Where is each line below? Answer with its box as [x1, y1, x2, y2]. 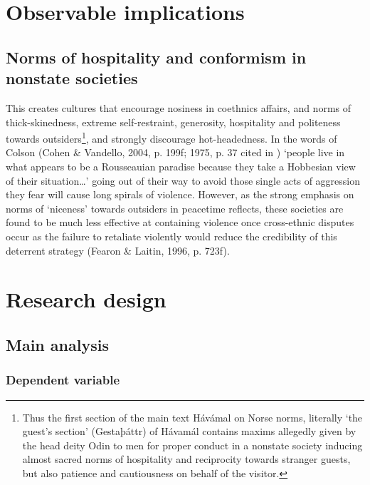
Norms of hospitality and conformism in [6, 46, 307, 68]
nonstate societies [6, 67, 138, 89]
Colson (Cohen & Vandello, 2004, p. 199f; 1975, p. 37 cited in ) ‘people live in [6, 145, 345, 160]
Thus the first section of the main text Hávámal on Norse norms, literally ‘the [22, 409, 363, 424]
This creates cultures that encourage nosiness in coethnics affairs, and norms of [6, 100, 351, 115]
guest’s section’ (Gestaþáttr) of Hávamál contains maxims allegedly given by [22, 424, 356, 439]
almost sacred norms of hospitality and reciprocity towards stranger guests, [22, 451, 351, 466]
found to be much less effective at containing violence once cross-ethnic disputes [6, 215, 354, 230]
